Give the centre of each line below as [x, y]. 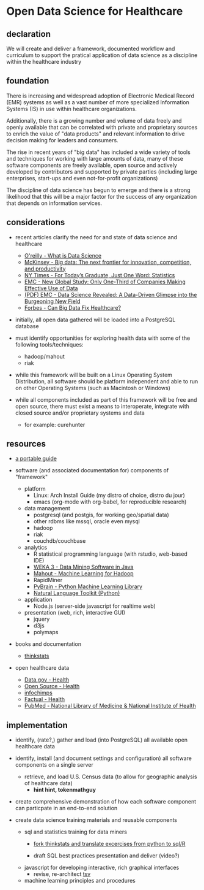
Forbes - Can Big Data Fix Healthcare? [73, 307]
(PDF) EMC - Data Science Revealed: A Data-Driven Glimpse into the [111, 294]
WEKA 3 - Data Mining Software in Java [83, 567]
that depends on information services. [54, 203]
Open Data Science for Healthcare [95, 11]
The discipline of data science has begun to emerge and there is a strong [98, 190]
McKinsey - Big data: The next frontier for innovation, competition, [107, 262]
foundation [28, 81]
